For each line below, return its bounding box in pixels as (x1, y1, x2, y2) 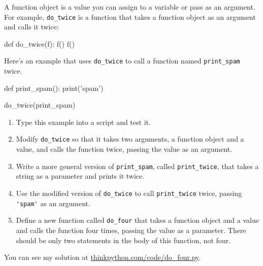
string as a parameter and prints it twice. (16, 171, 145, 181)
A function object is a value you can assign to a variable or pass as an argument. (4, 2, 255, 12)
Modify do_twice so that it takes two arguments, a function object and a (16, 134, 244, 144)
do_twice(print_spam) (4, 99, 76, 110)
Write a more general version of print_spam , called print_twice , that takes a (16, 160, 259, 171)
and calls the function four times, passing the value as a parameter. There (16, 224, 246, 235)
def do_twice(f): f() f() (4, 38, 75, 49)
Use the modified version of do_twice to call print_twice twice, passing (16, 187, 242, 198)
